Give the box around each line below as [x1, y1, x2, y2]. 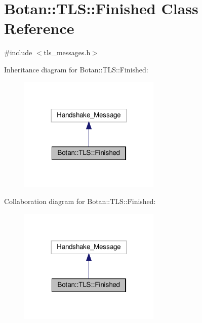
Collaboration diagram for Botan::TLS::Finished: [4, 196, 156, 207]
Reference [4, 18, 74, 38]
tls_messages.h [44, 47, 91, 58]
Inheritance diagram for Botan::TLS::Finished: [4, 64, 148, 74]
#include [4, 47, 32, 58]
